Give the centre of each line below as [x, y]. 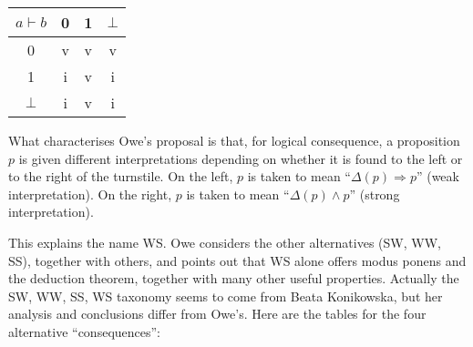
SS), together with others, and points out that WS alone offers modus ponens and [237, 260]
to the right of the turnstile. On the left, [121, 176]
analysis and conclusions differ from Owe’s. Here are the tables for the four [217, 314]
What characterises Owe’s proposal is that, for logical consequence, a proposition [234, 140]
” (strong [375, 194]
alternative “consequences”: [85, 331]
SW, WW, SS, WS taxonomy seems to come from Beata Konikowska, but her [226, 296]
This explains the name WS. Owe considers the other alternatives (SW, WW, [225, 242]
